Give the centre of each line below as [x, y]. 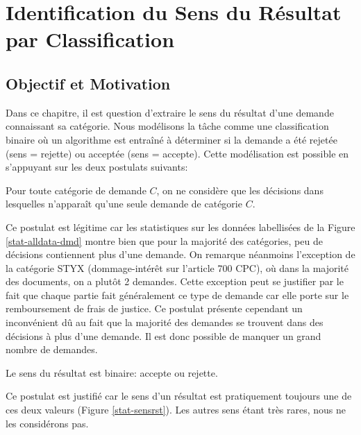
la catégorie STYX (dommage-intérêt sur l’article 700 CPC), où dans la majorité [177, 267]
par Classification [90, 39]
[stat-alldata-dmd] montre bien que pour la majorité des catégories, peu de [164, 240]
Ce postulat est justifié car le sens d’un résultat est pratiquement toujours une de [179, 396]
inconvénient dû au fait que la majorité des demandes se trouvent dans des [165, 322]
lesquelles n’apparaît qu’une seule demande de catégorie [124, 204]
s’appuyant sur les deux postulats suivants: [97, 167]
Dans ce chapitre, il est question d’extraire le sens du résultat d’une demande [170, 112]
